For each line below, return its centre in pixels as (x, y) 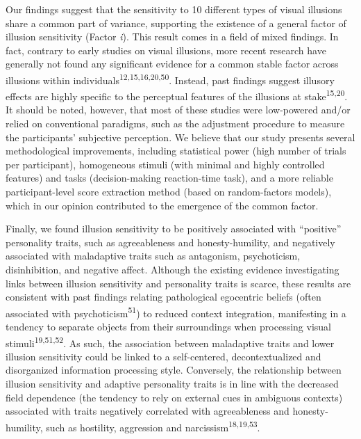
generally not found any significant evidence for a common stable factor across (172, 64)
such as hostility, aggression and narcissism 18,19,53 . (153, 426)
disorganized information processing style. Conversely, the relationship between (174, 370)
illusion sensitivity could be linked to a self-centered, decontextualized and (163, 356)
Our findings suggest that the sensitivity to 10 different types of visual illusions (174, 9)
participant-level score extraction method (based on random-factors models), (169, 192)
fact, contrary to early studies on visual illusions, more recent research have (166, 50)
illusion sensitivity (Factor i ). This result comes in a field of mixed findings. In (172, 37)
